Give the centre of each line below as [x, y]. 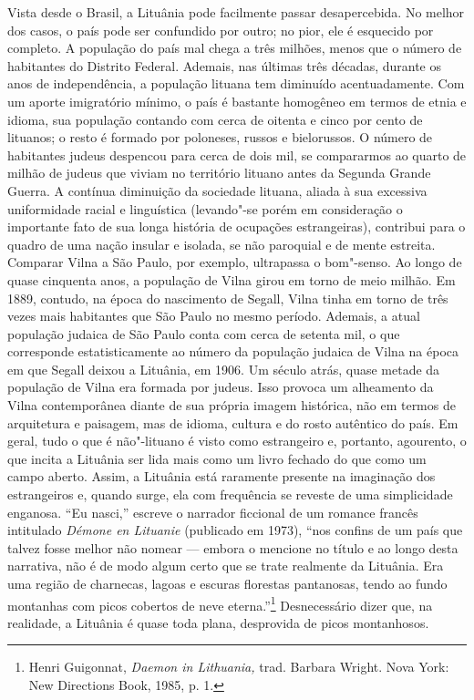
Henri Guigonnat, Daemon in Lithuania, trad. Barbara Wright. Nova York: [239, 667]
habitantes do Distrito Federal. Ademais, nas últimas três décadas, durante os [224, 65]
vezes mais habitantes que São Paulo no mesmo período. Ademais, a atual [214, 316]
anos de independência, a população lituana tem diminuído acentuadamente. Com [236, 83]
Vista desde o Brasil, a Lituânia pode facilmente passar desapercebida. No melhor [236, 12]
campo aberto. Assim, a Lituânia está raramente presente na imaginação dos [222, 476]
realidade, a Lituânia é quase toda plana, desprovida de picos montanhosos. [218, 622]
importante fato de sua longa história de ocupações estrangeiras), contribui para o [237, 226]
